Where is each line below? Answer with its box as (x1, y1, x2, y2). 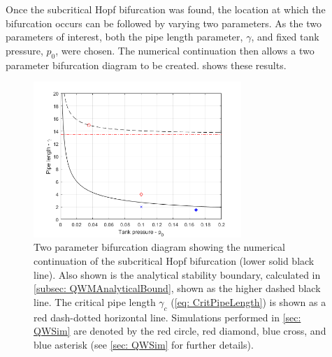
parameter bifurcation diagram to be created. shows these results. (6, 57, 287, 72)
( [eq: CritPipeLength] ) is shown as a (171, 294, 326, 309)
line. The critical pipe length (34, 294, 156, 309)
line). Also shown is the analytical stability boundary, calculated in (34, 267, 321, 282)
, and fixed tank (251, 29, 319, 44)
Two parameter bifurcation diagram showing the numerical (34, 240, 286, 254)
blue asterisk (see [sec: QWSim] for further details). (34, 337, 254, 351)
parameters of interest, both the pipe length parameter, (6, 29, 243, 44)
